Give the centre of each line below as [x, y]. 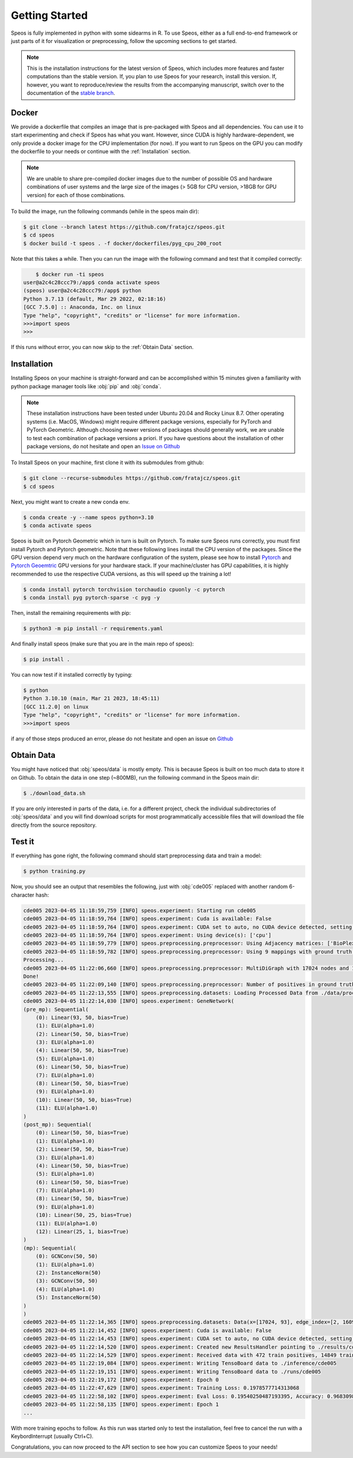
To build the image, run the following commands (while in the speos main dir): [105, 211]
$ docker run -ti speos [70, 274]
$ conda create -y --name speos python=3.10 [89, 517]
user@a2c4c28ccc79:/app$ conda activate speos [91, 283]
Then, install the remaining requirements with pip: [71, 613]
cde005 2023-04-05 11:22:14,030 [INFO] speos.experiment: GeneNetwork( [129, 1001]
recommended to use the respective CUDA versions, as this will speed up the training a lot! [121, 574]
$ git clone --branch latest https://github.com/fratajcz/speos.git [124, 227]
